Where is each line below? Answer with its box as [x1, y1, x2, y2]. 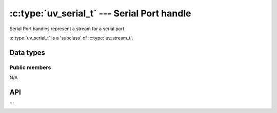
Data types [9, 48, 46, 57]
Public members [9, 64, 51, 71]
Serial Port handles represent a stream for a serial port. [9, 26, 126, 32]
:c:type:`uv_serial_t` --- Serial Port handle [9, 8, 191, 19]
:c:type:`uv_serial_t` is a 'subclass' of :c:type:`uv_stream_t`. [9, 35, 133, 41]
